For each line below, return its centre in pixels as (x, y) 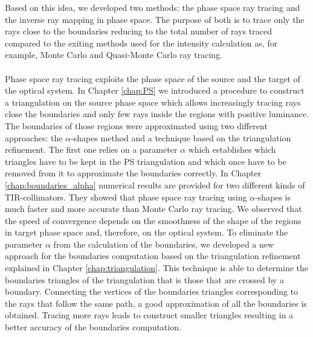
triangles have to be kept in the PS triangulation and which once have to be (146, 161)
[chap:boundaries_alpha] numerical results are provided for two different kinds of (155, 185)
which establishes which (232, 149)
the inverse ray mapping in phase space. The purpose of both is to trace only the (155, 19)
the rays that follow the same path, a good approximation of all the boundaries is (156, 303)
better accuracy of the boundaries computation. (93, 327)
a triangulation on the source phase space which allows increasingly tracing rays (153, 102)
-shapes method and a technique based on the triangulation (181, 137)
